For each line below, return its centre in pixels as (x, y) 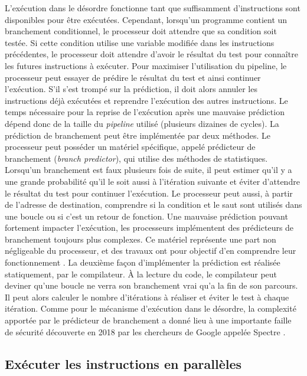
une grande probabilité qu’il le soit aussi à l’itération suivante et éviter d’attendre (152, 181)
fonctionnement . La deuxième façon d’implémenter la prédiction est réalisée (143, 262)
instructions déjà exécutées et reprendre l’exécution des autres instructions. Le (146, 100)
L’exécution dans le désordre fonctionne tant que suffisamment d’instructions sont (153, 8)
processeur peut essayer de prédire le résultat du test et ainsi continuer (133, 77)
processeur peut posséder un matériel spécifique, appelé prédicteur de (130, 147)
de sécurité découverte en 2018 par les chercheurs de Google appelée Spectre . (145, 331)
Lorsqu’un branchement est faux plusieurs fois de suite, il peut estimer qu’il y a (148, 170)
